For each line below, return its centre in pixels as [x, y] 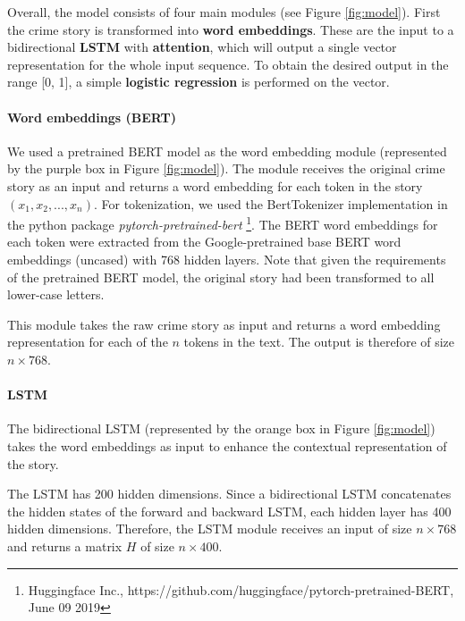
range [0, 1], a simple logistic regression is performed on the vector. [199, 82]
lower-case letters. [56, 294]
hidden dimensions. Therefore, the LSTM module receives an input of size [210, 529]
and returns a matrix [65, 545]
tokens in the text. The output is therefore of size [319, 342]
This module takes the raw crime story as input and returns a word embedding [224, 324]
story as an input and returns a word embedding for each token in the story [215, 185]
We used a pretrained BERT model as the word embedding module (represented [227, 151]
